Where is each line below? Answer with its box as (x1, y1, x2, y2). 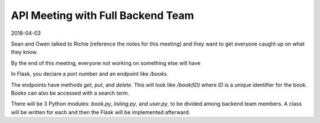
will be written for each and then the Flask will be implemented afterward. (11, 108, 191, 115)
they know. (11, 48, 38, 56)
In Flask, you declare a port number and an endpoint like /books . (11, 70, 169, 77)
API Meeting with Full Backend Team (11, 9, 194, 22)
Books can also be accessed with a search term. (11, 89, 130, 96)
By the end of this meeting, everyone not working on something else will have (11, 59, 201, 66)
